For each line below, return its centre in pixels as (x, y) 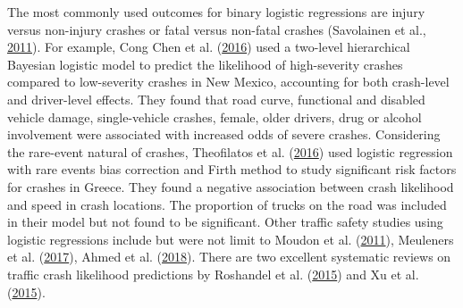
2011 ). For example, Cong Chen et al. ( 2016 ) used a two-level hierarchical (209, 47)
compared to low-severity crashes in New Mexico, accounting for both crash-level (228, 82)
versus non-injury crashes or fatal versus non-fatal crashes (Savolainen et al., (217, 29)
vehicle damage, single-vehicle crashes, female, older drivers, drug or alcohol (215, 117)
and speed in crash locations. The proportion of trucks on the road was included (227, 204)
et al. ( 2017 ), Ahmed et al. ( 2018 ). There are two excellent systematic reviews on (229, 257)
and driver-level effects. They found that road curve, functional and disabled (216, 99)
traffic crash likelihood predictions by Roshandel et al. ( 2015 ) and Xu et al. (213, 274)
